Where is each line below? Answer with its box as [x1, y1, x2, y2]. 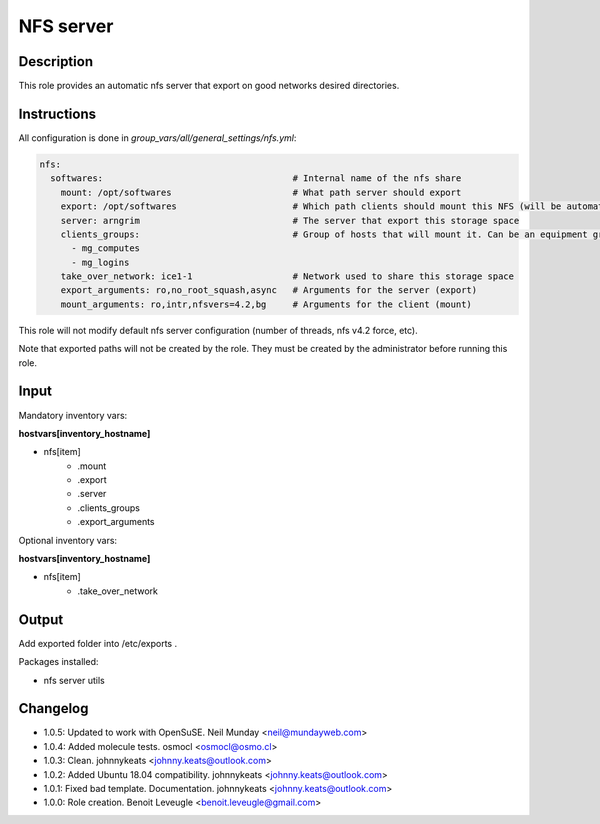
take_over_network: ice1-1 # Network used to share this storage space [60, 271, 515, 282]
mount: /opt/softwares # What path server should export [60, 186, 462, 198]
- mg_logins [71, 256, 130, 268]
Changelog [18, 700, 89, 717]
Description [18, 53, 94, 70]
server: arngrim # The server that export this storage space [60, 215, 520, 226]
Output [18, 611, 64, 628]
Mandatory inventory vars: [18, 409, 128, 421]
